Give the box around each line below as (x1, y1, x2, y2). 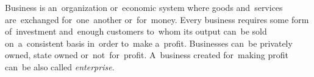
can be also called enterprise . (5, 60, 115, 73)
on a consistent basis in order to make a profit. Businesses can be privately (5, 36, 293, 49)
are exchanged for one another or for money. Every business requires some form (5, 13, 309, 25)
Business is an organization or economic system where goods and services (5, 1, 283, 13)
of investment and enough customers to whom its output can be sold (5, 25, 267, 38)
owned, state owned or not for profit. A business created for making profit (5, 49, 288, 61)
